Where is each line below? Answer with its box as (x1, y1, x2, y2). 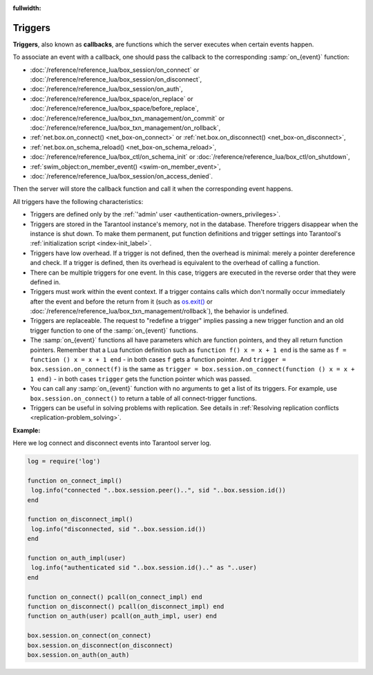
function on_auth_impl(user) (27, 554, 126, 562)
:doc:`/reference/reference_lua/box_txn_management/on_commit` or (30, 114, 225, 122)
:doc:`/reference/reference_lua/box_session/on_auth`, (30, 85, 183, 93)
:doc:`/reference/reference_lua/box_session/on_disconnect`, (30, 75, 202, 84)
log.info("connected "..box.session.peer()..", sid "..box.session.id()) (31, 486, 287, 494)
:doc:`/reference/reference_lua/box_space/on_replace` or (30, 94, 193, 103)
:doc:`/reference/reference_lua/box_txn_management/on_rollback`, (30, 124, 221, 132)
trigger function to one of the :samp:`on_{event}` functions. (30, 326, 198, 335)
